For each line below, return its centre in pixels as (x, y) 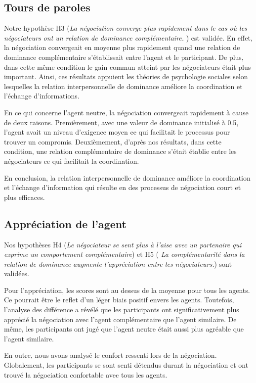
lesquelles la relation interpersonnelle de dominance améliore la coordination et (123, 86)
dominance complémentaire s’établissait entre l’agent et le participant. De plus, (124, 57)
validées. (17, 273)
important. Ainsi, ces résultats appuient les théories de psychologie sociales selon (126, 76)
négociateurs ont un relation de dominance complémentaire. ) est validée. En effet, (128, 37)
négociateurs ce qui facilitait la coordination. (72, 161)
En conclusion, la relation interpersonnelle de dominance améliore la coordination (127, 177)
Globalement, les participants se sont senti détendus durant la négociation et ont (126, 365)
